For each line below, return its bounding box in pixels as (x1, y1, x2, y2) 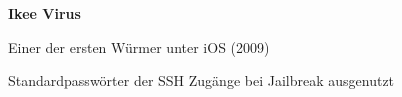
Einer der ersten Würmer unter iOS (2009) (8, 36, 270, 57)
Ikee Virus (8, 3, 81, 23)
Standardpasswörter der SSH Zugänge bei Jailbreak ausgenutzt (8, 70, 395, 91)
